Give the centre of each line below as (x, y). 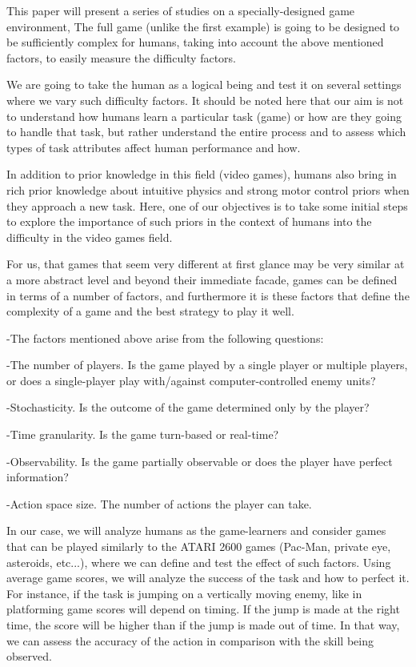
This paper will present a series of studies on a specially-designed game (181, 10)
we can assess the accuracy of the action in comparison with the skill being (190, 640)
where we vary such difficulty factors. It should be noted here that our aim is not (205, 100)
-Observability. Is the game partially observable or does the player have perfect (200, 461)
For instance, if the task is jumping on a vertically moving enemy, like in (184, 593)
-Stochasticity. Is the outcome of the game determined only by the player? (188, 407)
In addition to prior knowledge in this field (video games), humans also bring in (202, 174)
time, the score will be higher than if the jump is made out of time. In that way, (203, 625)
